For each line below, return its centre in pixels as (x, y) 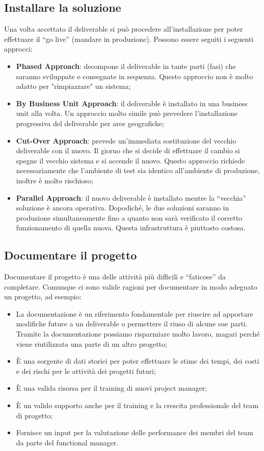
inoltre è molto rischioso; (55, 180)
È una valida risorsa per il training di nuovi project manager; (112, 388)
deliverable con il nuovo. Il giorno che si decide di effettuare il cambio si (128, 150)
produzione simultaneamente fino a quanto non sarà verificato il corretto (129, 217)
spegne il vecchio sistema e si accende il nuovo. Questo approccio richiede (130, 160)
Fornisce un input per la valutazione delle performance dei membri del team (135, 432)
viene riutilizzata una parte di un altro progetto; (91, 343)
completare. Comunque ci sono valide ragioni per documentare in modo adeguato (131, 286)
